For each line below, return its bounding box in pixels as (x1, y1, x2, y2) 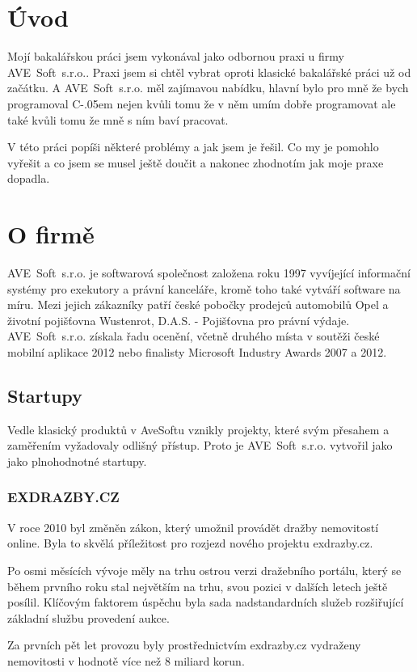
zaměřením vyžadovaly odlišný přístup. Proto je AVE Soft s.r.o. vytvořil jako (7, 437, 393, 454)
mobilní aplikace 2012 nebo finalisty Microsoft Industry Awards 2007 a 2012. (7, 343, 387, 360)
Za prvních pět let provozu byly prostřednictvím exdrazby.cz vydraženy (7, 636, 361, 653)
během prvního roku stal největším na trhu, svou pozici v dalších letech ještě (7, 577, 388, 594)
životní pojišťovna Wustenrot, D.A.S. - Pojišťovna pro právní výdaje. (7, 311, 350, 328)
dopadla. (7, 170, 50, 187)
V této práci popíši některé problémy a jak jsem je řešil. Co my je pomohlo (7, 138, 379, 155)
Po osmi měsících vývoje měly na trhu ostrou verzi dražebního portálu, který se (7, 561, 402, 578)
